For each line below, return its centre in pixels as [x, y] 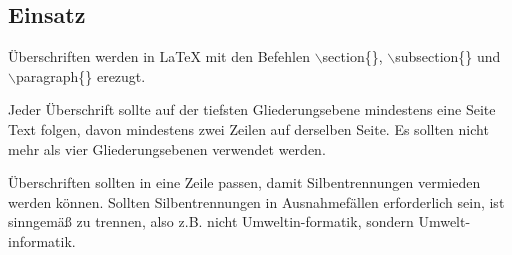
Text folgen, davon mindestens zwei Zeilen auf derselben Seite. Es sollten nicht [248, 128]
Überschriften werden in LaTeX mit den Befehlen [159, 56]
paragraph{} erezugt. [80, 75]
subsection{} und [448, 56]
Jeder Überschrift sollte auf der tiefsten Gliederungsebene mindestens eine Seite [252, 109]
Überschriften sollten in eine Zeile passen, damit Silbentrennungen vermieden [244, 182]
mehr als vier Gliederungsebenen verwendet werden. [167, 148]
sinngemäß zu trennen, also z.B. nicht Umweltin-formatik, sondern [211, 221]
